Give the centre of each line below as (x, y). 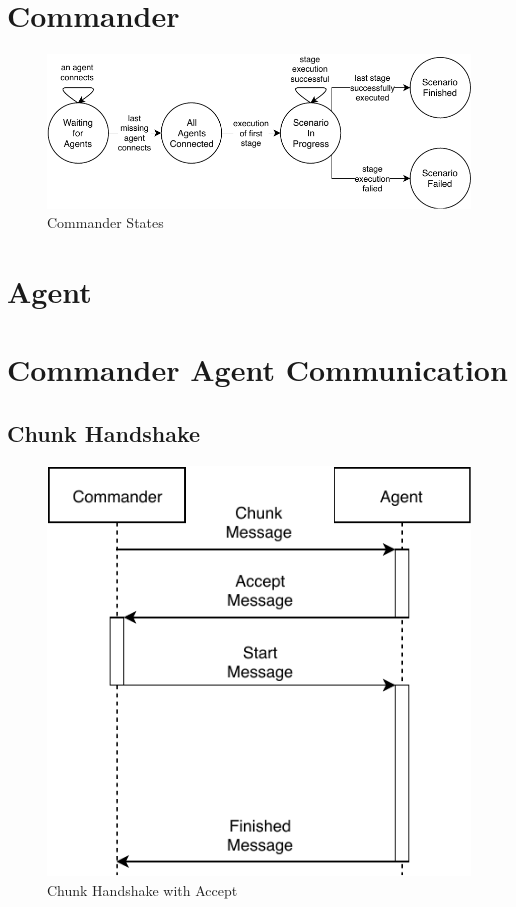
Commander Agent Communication (257, 369)
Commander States (105, 222)
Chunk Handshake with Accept (142, 889)
